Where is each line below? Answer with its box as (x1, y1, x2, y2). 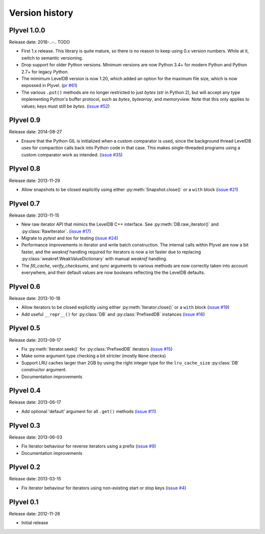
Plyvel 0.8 (9, 165, 41, 173)
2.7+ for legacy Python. (21, 69, 69, 75)
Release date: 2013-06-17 (9, 399, 61, 405)
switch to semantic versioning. (21, 55, 83, 61)
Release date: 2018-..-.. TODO (9, 39, 70, 45)
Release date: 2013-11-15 (9, 212, 59, 218)
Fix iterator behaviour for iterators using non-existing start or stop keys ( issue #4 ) (21, 485, 186, 491)
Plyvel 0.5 (9, 324, 41, 332)
